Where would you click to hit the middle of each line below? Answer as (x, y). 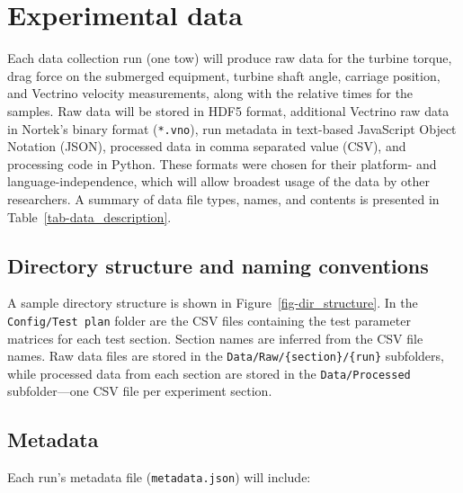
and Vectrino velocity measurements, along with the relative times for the (210, 93)
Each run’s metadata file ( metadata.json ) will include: (159, 477)
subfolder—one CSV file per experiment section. (140, 391)
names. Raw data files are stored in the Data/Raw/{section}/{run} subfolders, (226, 356)
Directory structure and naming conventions (218, 265)
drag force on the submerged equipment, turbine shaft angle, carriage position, (224, 75)
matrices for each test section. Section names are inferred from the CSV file (215, 338)
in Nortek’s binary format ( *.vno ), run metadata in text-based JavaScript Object (232, 128)
